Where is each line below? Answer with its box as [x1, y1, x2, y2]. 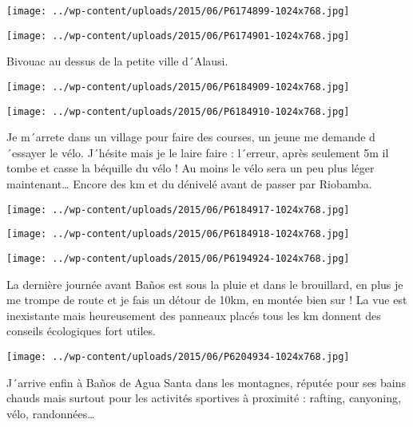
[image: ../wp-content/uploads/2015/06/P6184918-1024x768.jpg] [6, 228, 350, 240]
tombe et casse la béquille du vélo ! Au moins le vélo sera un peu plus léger [6, 160, 375, 176]
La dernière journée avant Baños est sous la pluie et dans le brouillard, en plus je [6, 275, 403, 292]
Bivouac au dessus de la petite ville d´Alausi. [6, 53, 228, 69]
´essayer [6, 144, 46, 160]
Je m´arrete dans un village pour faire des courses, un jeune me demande [6, 128, 366, 145]
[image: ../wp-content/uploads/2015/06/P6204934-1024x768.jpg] [6, 350, 350, 362]
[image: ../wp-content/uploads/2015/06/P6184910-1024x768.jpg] [6, 105, 350, 117]
